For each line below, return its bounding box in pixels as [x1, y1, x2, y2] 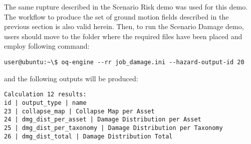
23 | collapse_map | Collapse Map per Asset [4, 107, 155, 115]
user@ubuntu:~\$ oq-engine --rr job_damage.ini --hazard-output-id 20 [4, 58, 244, 66]
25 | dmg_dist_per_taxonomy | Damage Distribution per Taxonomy [4, 124, 223, 131]
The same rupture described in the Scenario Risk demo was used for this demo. [4, 2, 248, 12]
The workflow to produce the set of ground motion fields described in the [4, 11, 229, 22]
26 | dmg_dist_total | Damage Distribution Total [4, 132, 173, 140]
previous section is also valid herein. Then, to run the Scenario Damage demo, [4, 21, 244, 32]
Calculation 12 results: [4, 91, 87, 98]
